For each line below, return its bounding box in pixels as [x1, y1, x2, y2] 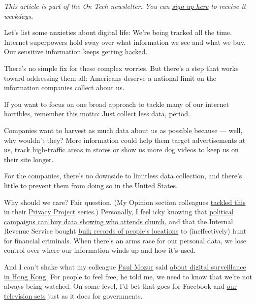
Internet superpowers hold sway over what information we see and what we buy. [4, 36, 246, 47]
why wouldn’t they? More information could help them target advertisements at [4, 135, 246, 145]
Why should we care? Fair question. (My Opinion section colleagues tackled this [4, 197, 246, 207]
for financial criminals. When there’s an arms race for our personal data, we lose [4, 235, 246, 245]
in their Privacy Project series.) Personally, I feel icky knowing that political [4, 206, 234, 217]
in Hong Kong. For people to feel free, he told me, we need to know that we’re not [4, 271, 252, 281]
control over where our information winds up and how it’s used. [4, 245, 196, 255]
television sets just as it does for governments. [4, 290, 143, 301]
